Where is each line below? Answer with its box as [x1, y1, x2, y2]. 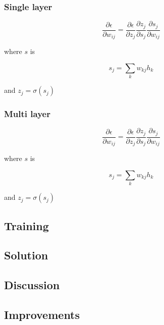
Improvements [4, 306, 80, 322]
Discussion [4, 277, 60, 293]
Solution [4, 247, 48, 263]
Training [4, 218, 49, 233]
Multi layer [4, 107, 50, 120]
